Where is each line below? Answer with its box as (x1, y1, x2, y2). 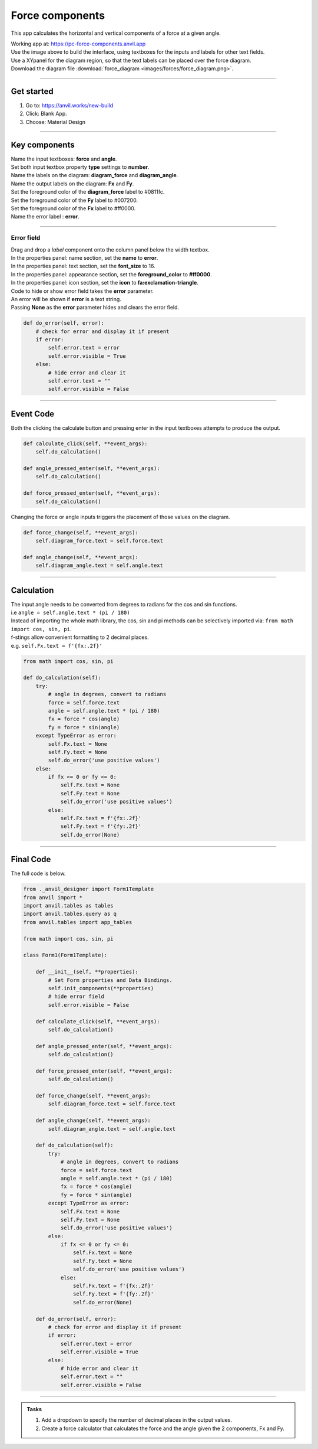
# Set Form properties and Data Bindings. (48, 977, 173, 983)
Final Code (11, 854, 51, 864)
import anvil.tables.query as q (23, 910, 117, 918)
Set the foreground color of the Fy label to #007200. (11, 197, 138, 204)
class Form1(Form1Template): (23, 952, 108, 959)
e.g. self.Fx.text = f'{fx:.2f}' (11, 642, 102, 649)
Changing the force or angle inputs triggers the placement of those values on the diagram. (11, 513, 230, 520)
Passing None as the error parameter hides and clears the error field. (11, 304, 180, 311)
